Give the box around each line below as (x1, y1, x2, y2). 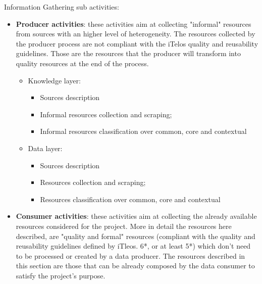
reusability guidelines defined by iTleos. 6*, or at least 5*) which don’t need (16, 241, 251, 251)
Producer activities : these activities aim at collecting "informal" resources (16, 18, 251, 29)
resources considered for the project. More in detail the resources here (16, 220, 232, 231)
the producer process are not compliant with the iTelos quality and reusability (16, 38, 258, 49)
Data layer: (28, 143, 63, 153)
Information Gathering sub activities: (4, 2, 119, 12)
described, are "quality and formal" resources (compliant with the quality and (16, 230, 255, 241)
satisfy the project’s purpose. (16, 270, 106, 280)
